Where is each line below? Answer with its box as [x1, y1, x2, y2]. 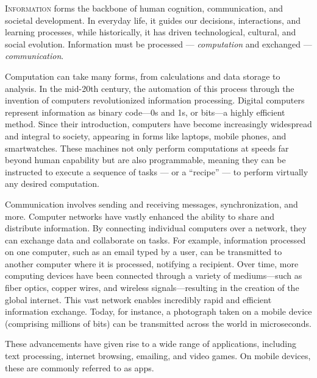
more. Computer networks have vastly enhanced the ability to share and [5, 209, 275, 222]
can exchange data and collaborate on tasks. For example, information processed [5, 233, 306, 246]
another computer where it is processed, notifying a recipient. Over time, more [5, 257, 299, 270]
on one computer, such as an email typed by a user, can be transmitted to [5, 245, 282, 258]
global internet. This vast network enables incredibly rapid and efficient [5, 293, 272, 306]
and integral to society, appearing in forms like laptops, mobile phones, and [5, 129, 287, 142]
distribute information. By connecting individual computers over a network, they [5, 222, 307, 234]
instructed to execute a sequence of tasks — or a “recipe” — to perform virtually [5, 165, 308, 178]
